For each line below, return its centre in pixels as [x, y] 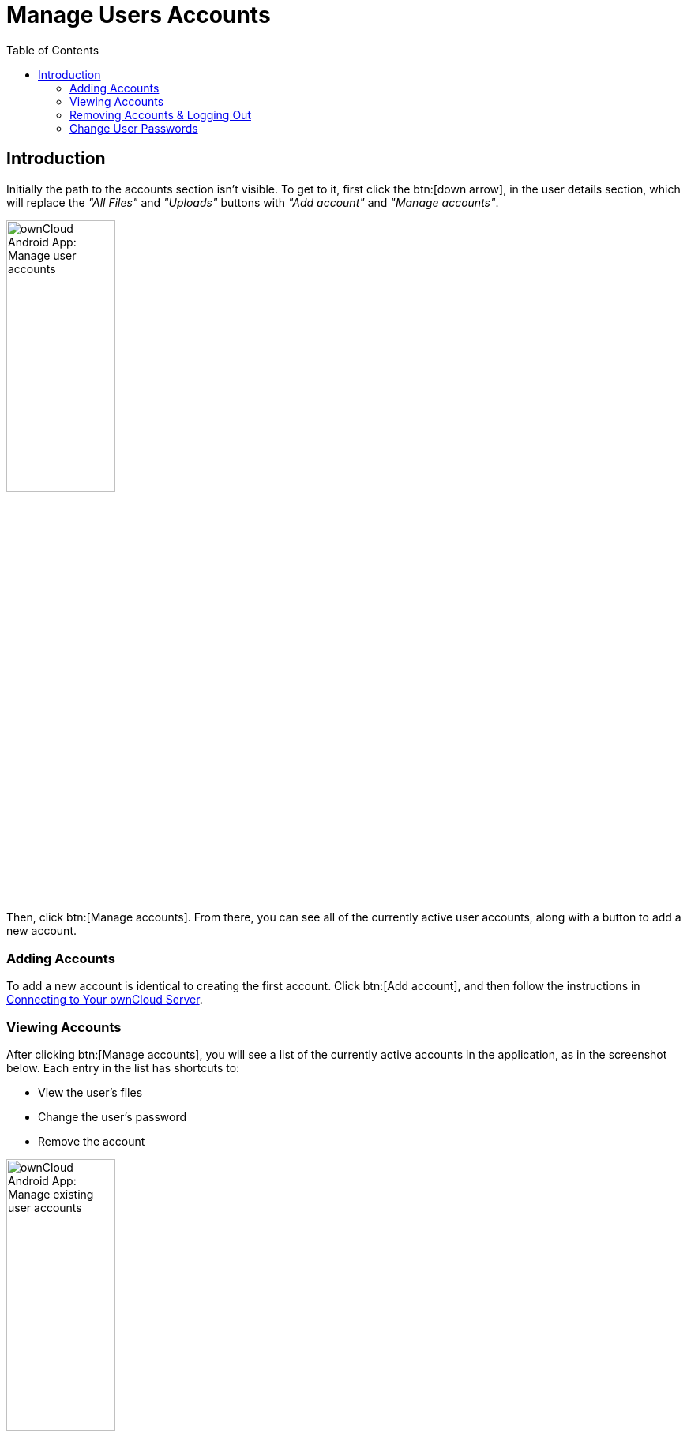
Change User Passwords [134, 128]
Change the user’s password [113, 1116]
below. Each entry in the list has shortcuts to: [123, 1067]
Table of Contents [53, 50]
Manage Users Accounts [139, 15]
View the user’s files [90, 1092]
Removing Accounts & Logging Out [160, 114]
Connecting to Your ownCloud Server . [105, 1000]
